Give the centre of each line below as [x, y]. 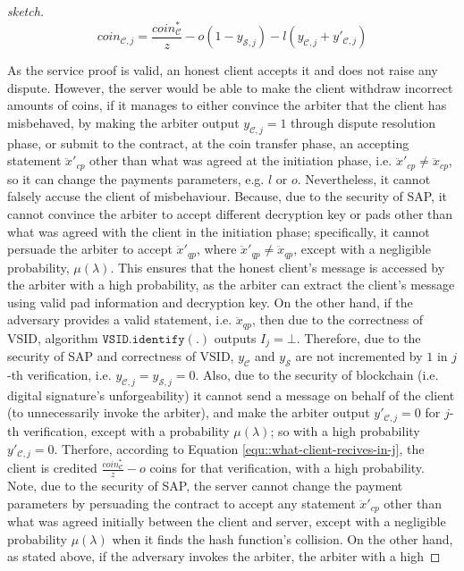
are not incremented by [359, 356]
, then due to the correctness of [337, 319]
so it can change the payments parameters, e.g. [136, 178]
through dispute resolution [363, 122]
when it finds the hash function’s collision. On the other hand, [283, 538]
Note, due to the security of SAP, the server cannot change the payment [205, 486]
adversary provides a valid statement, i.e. [120, 319]
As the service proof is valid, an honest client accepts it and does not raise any [223, 70]
